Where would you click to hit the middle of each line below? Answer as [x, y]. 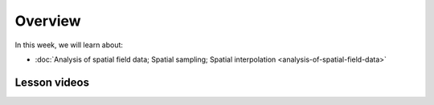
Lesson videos [52, 82]
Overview [48, 21]
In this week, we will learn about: [69, 45]
